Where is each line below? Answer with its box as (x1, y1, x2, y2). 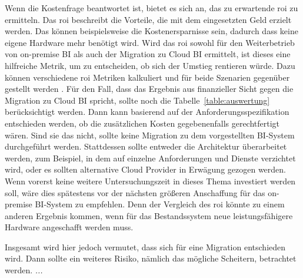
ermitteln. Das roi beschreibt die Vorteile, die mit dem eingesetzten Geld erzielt (5, 13, 292, 25)
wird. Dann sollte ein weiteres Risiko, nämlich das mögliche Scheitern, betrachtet (5, 252, 297, 264)
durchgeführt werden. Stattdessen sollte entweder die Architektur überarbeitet (5, 140, 287, 153)
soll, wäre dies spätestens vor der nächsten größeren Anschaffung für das (5, 186, 265, 198)
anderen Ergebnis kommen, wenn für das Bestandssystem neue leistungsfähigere (5, 209, 293, 221)
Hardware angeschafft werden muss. (5, 221, 134, 233)
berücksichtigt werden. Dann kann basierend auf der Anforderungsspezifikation (5, 105, 289, 118)
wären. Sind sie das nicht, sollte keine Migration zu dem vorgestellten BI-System (5, 128, 295, 141)
